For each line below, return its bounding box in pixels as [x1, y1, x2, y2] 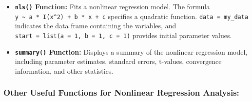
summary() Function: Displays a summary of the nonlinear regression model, [15, 46, 248, 57]
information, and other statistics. [15, 65, 114, 76]
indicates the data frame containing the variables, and [15, 20, 176, 31]
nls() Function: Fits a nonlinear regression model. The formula [15, 1, 210, 11]
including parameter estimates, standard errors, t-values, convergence [15, 56, 222, 66]
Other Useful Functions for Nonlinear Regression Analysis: [3, 86, 239, 99]
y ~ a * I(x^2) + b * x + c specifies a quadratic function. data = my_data [15, 11, 249, 21]
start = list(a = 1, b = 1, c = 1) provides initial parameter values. [15, 30, 232, 40]
